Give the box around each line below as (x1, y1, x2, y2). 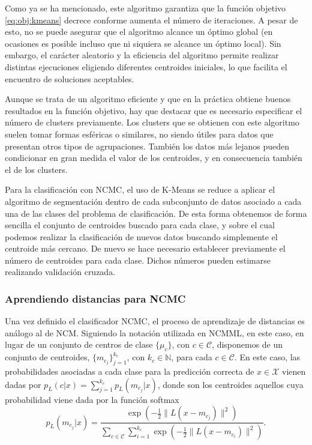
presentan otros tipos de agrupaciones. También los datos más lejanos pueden (5, 139, 289, 152)
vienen (282, 365, 306, 378)
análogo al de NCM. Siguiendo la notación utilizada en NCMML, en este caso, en (5, 326, 304, 339)
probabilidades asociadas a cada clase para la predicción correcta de (5, 365, 254, 378)
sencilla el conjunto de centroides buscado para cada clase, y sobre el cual (5, 219, 275, 231)
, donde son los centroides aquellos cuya (157, 378, 304, 390)
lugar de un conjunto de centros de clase (5, 338, 153, 351)
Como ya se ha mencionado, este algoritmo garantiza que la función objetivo (5, 2, 286, 14)
